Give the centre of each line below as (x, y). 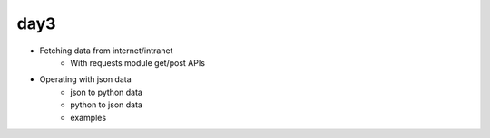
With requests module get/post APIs (138, 62)
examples (88, 117)
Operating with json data (85, 79)
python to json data (106, 105)
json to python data (106, 92)
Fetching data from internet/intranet (106, 51)
